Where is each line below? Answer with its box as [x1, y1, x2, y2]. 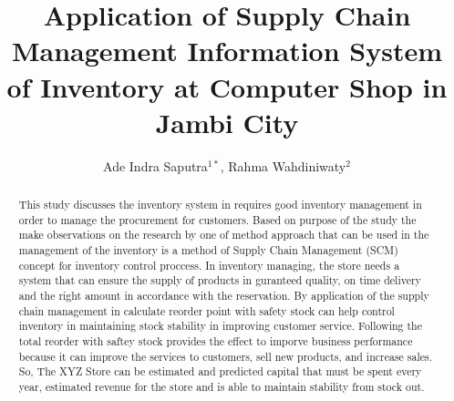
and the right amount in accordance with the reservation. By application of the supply [18, 288, 429, 303]
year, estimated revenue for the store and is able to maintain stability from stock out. [18, 378, 425, 394]
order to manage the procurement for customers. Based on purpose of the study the [18, 211, 417, 227]
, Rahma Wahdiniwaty [220, 156, 346, 175]
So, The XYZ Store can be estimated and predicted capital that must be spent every [18, 364, 422, 379]
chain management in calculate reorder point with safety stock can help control [18, 303, 395, 318]
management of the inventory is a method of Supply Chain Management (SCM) [18, 242, 398, 258]
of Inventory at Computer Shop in [6, 67, 448, 105]
